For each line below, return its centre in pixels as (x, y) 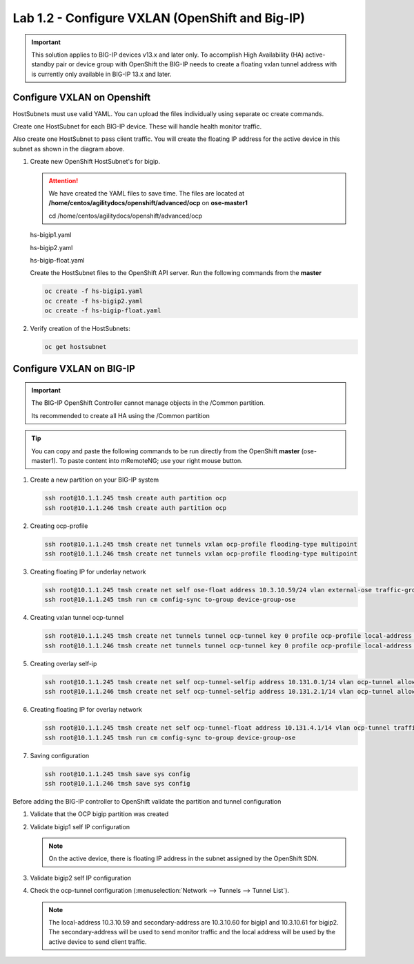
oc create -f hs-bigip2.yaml (94, 301)
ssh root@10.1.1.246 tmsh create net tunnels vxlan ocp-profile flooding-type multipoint (201, 554)
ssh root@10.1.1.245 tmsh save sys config (117, 774)
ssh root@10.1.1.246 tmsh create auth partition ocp (136, 508)
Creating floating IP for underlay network (88, 572)
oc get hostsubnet (76, 347)
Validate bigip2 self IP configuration (81, 878)
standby (43, 64)
